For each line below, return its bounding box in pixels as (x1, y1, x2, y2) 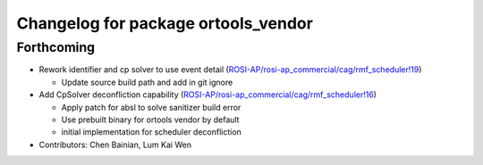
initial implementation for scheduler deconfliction (61, 127, 241, 137)
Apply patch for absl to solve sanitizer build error (61, 102, 241, 112)
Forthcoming (16, 39, 96, 55)
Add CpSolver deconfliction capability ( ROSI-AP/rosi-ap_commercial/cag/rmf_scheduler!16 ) (38, 89, 377, 100)
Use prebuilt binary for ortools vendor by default (61, 114, 240, 125)
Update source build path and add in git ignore (61, 77, 233, 87)
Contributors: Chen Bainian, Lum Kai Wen (38, 139, 192, 150)
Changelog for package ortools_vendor (16, 13, 313, 33)
